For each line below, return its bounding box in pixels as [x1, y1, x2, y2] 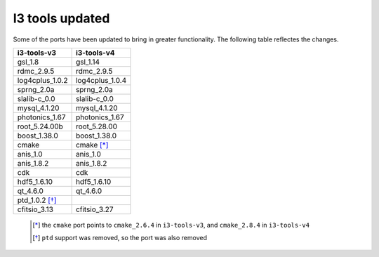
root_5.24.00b [17, 121, 63, 131]
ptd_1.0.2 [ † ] [17, 195, 57, 205]
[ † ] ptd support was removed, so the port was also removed [32, 234, 207, 242]
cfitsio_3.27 [75, 204, 114, 214]
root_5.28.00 [75, 121, 117, 131]
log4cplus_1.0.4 [75, 75, 127, 85]
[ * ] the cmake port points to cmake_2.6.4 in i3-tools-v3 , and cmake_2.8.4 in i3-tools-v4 [32, 220, 310, 229]
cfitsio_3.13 [17, 204, 54, 214]
